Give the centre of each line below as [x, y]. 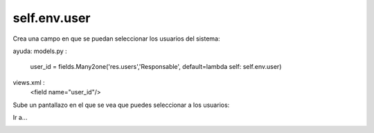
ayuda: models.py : [40, 51]
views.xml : [29, 82]
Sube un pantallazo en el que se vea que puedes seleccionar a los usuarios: [121, 105]
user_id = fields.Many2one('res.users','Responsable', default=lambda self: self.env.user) [156, 67]
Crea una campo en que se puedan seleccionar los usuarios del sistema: [117, 39]
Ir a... [20, 117]
